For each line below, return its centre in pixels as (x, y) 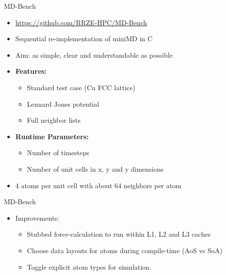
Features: (31, 71)
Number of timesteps (58, 153)
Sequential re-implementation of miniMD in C (84, 39)
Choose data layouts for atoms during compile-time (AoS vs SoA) (125, 250)
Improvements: (37, 218)
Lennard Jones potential (63, 104)
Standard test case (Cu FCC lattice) (81, 87)
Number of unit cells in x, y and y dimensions (95, 169)
